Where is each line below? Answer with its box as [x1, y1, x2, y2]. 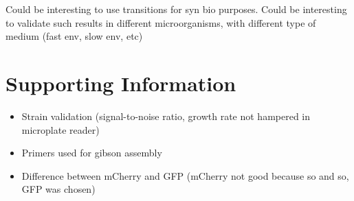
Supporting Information [5, 69, 236, 97]
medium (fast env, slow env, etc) [5, 29, 143, 43]
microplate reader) [21, 122, 100, 137]
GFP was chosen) [21, 182, 96, 196]
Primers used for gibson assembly [21, 145, 162, 160]
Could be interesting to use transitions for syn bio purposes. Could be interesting [5, 2, 347, 16]
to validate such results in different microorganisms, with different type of [5, 15, 316, 29]
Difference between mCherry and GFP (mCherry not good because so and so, [21, 168, 349, 182]
